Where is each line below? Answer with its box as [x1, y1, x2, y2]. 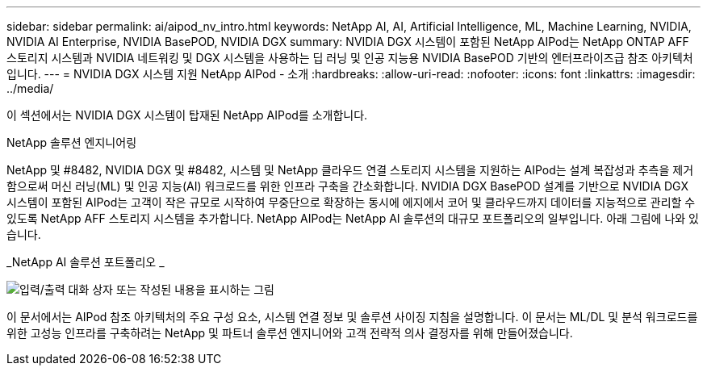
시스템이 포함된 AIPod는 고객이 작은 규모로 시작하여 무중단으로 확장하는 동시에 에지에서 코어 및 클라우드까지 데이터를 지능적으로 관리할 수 [6, 195, 696, 209]
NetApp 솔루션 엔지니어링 [6, 136, 137, 149]
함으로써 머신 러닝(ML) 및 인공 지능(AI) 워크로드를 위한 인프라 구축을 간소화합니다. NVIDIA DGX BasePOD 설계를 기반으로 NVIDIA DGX [6, 179, 689, 193]
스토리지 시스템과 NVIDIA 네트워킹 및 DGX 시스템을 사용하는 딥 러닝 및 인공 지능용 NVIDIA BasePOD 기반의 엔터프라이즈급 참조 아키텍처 [6, 51, 693, 65]
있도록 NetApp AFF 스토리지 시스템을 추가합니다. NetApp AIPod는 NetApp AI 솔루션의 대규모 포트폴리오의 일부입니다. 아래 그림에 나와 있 [6, 211, 699, 225]
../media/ [6, 82, 54, 95]
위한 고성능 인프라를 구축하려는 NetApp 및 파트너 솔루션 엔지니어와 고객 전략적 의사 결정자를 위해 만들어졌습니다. [6, 326, 573, 340]
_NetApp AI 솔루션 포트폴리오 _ [6, 255, 165, 269]
